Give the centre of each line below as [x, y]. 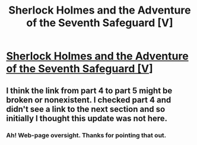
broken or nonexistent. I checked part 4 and [89, 100]
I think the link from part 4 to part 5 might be [89, 90]
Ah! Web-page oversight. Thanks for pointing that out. [86, 135]
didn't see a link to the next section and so [86, 109]
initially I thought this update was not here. [87, 118]
